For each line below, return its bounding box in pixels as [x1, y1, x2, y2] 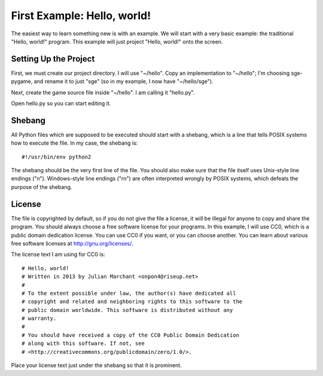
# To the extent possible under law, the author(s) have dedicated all [22, 290, 236, 296]
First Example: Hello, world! [11, 9, 151, 22]
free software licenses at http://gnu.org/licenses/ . [11, 240, 133, 247]
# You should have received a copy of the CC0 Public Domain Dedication [22, 332, 239, 338]
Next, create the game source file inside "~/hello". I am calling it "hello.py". [11, 88, 195, 96]
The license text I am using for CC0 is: [11, 251, 105, 258]
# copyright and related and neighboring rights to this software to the [22, 298, 243, 305]
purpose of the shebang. [11, 183, 72, 191]
